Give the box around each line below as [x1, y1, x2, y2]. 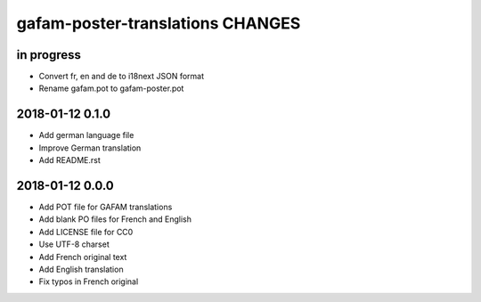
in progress [16, 47, 82, 62]
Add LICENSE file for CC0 [38, 226, 134, 237]
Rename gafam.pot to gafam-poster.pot [38, 83, 184, 94]
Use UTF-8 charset [38, 239, 110, 249]
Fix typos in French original [38, 276, 139, 287]
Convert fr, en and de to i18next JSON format [38, 71, 205, 82]
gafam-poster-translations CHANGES [16, 13, 301, 33]
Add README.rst [38, 155, 102, 166]
